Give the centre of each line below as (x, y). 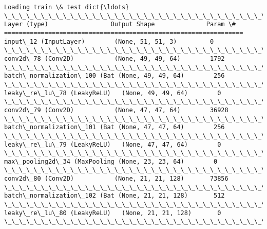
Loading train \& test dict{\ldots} (67, 7)
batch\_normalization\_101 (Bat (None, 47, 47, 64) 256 (115, 127)
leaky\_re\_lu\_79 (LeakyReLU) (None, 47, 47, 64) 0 (113, 144)
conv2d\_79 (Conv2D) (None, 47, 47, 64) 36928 (116, 110)
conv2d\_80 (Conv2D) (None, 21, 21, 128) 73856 (116, 179)
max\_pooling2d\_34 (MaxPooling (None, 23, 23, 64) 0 (111, 161)
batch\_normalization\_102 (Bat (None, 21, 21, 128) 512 (115, 196)
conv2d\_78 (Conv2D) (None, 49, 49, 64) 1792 (115, 58)
